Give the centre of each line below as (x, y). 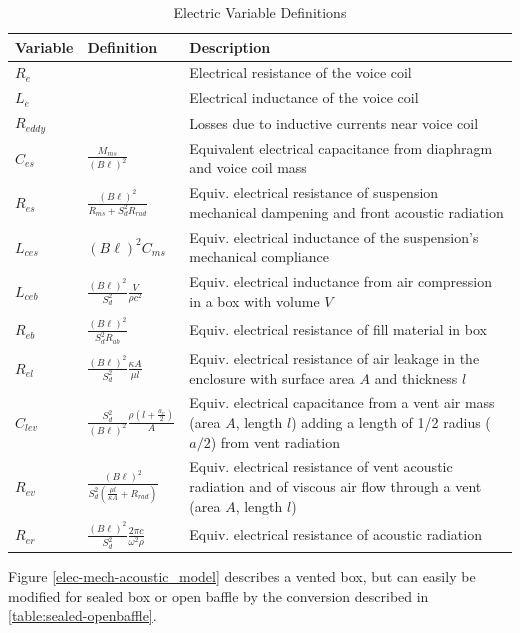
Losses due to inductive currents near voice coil (334, 122)
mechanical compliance (259, 256)
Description (230, 46)
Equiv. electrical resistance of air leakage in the (334, 357)
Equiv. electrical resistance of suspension (314, 192)
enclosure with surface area (272, 377)
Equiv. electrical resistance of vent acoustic (321, 466)
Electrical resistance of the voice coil (300, 72)
